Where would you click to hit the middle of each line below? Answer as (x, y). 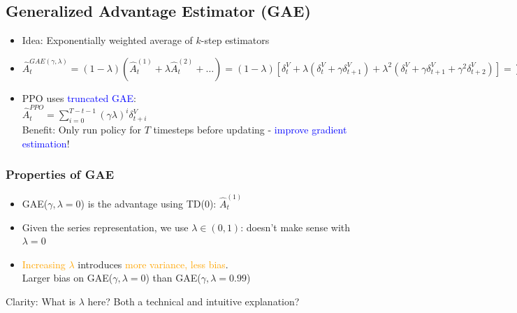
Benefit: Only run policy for (82, 129)
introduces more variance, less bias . (153, 264)
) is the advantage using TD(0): (148, 203)
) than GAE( (173, 278)
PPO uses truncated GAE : (79, 97)
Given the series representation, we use (105, 227)
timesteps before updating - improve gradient (250, 129)
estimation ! (46, 143)
